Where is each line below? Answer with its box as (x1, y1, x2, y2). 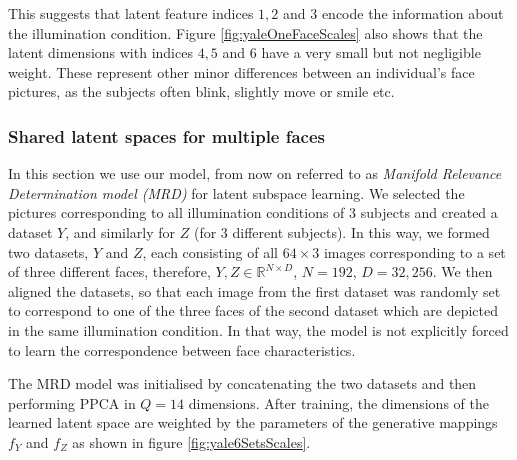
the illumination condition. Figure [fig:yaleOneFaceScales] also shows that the (8, 22, 483, 43)
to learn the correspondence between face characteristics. (8, 339, 356, 360)
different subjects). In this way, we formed (232, 221, 490, 242)
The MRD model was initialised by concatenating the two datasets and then (8, 373, 477, 394)
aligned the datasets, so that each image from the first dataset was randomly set (8, 280, 501, 301)
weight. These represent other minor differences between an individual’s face (8, 61, 475, 82)
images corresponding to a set (323, 241, 506, 262)
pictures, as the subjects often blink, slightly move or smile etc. (8, 81, 395, 102)
